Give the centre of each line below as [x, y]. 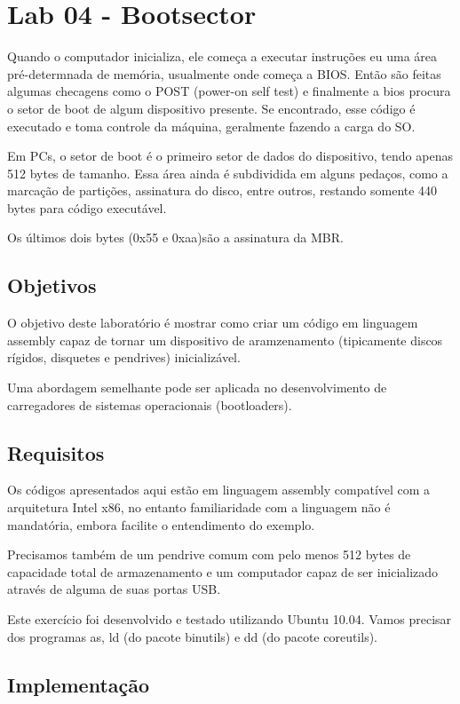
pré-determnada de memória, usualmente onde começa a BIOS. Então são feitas [224, 73]
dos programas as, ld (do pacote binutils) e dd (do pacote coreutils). [193, 636]
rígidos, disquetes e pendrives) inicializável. [124, 357]
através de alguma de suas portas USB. [114, 589]
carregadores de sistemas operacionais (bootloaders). [150, 404]
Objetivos [52, 285]
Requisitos [56, 452]
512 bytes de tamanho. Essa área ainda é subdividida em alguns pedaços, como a [228, 173]
